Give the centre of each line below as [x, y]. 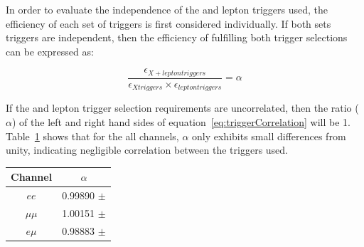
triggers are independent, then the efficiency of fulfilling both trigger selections [177, 37]
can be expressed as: [50, 51]
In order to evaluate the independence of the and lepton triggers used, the [167, 9]
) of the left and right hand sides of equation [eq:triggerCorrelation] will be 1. [181, 121]
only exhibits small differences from [269, 136]
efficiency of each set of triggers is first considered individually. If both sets [168, 23]
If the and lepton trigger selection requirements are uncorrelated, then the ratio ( [182, 108]
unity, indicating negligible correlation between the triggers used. [147, 150]
